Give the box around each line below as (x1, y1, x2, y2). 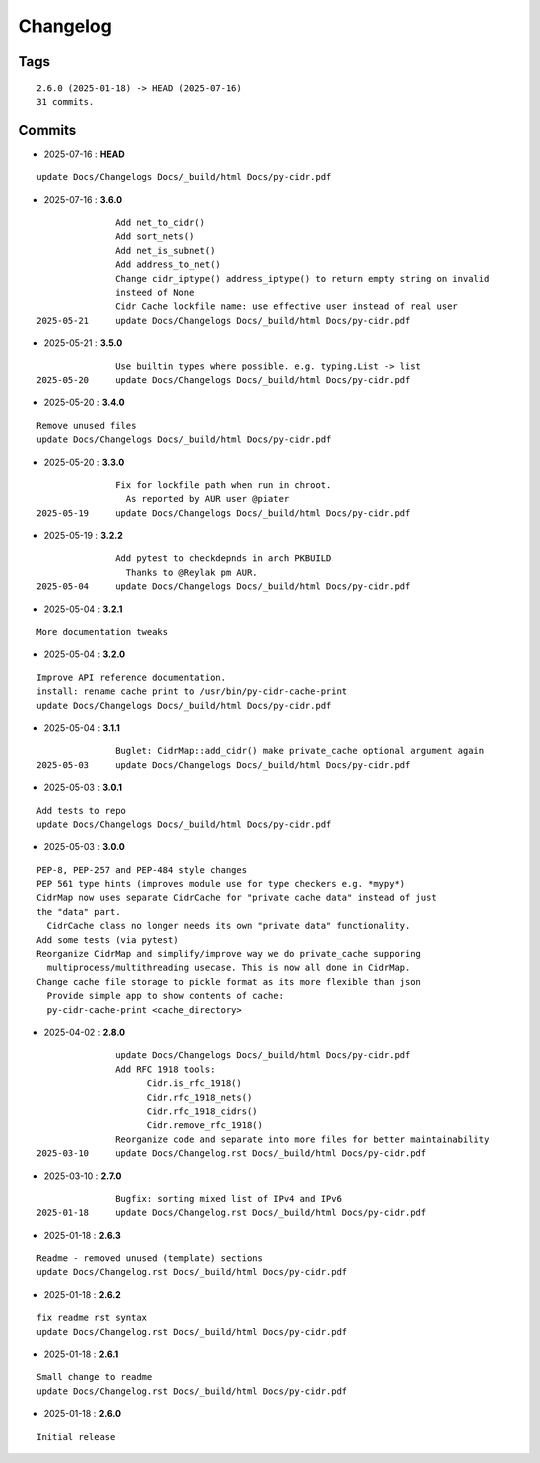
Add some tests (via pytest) (36, 934, 179, 945)
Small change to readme (36, 1371, 153, 1383)
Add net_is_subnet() (115, 245, 216, 256)
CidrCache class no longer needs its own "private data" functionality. (46, 920, 411, 932)
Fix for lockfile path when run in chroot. (115, 479, 332, 490)
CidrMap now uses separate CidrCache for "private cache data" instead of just (36, 892, 437, 904)
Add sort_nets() (115, 231, 195, 242)
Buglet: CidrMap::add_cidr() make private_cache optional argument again (115, 745, 485, 757)
